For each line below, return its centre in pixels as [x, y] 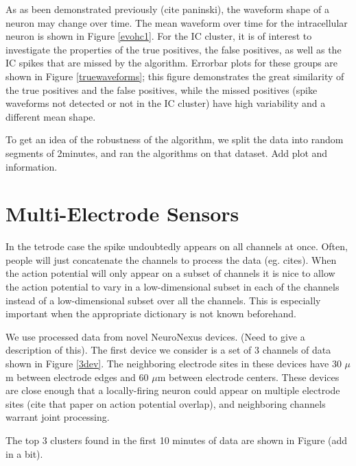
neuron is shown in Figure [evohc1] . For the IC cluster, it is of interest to [159, 36]
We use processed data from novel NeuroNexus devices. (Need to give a [155, 336]
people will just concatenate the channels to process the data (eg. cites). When [171, 259]
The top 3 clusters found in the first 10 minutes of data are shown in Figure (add [177, 440]
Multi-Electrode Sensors [122, 213]
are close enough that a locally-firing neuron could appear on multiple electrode [173, 390]
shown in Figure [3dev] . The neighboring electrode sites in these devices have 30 [174, 363]
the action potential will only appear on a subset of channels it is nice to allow [170, 273]
